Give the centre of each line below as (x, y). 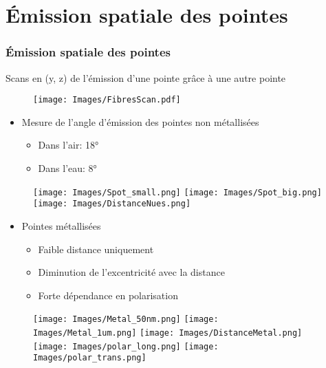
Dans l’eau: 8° (67, 168)
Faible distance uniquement (96, 249)
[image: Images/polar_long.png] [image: (126, 346)
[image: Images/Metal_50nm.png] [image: (126, 320)
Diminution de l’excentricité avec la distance (131, 272)
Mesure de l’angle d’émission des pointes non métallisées (140, 121)
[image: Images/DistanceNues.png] (112, 204)
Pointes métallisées (61, 225)
